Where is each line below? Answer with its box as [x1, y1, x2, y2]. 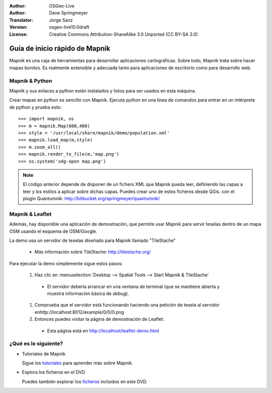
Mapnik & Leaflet [9, 210, 52, 217]
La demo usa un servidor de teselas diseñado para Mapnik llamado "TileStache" [9, 237, 176, 243]
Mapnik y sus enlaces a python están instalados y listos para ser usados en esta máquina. [9, 88, 196, 93]
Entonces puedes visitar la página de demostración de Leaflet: [34, 316, 165, 322]
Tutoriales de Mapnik [22, 351, 65, 357]
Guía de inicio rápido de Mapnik [9, 44, 110, 53]
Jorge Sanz [49, 17, 73, 23]
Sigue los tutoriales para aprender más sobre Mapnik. [22, 360, 133, 366]
